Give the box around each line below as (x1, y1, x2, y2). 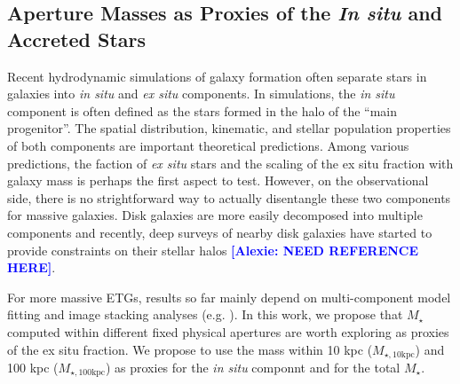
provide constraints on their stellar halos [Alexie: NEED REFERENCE (7, 240, 419, 259)
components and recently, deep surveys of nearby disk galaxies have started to (7, 223, 432, 241)
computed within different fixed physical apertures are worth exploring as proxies (7, 322, 449, 341)
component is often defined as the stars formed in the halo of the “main (7, 101, 398, 120)
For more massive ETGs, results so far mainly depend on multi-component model (7, 287, 451, 306)
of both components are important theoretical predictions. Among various (7, 136, 409, 154)
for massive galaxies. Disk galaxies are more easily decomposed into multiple (7, 206, 423, 224)
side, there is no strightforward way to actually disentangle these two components (7, 188, 451, 207)
